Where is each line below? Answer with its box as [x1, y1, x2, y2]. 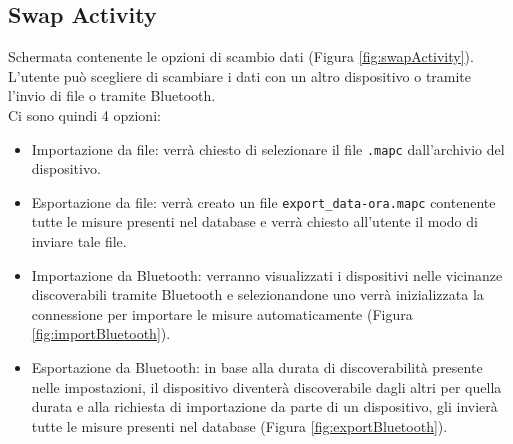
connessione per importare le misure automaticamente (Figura [31, 303, 413, 324]
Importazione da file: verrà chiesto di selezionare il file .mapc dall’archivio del [31, 138, 505, 159]
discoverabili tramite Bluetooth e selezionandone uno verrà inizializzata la [31, 284, 484, 305]
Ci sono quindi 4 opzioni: [8, 104, 161, 125]
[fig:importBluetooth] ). [31, 323, 171, 344]
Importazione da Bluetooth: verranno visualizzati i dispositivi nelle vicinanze [31, 264, 503, 285]
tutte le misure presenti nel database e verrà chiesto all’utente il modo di [31, 211, 478, 232]
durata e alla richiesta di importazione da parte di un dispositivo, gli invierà [31, 396, 498, 417]
